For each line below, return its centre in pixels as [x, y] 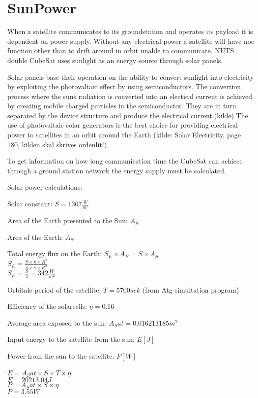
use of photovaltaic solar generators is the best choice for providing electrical [123, 125]
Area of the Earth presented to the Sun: [68, 220]
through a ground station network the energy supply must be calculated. [117, 170]
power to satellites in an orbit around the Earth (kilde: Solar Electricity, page [124, 135]
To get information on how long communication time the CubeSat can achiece [125, 161]
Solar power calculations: [45, 187]
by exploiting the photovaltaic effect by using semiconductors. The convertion [124, 86]
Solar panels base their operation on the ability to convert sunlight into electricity [131, 77]
